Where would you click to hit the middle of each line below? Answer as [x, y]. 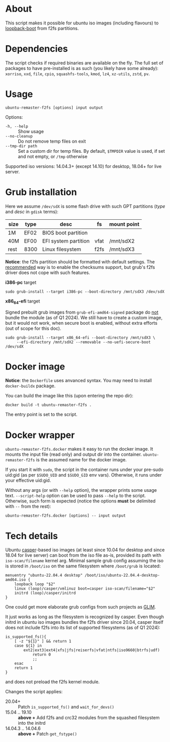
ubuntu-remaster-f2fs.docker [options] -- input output [65, 516]
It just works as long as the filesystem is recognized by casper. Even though [84, 617]
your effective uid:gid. [28, 481]
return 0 [42, 655]
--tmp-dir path [21, 146]
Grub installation [41, 192]
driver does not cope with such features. [48, 273]
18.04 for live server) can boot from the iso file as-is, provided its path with [83, 555]
